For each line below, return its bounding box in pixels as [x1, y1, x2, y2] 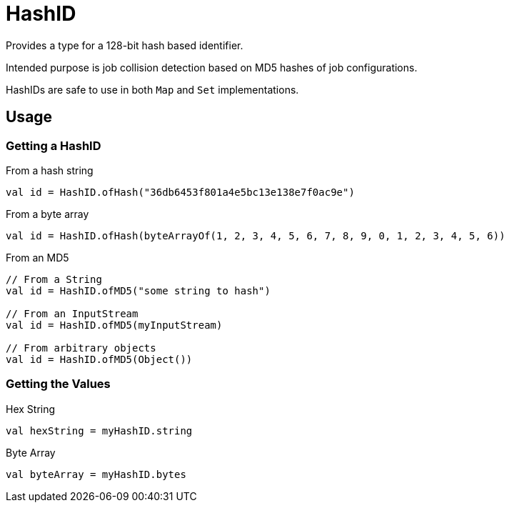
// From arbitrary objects [6, 342, 156, 354]
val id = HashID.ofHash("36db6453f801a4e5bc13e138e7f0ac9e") [6, 186, 355, 198]
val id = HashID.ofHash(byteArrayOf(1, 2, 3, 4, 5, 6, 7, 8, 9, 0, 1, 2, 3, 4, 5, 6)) [6, 229, 505, 241]
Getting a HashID [6, 138, 101, 153]
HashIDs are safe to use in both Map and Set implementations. [6, 83, 299, 96]
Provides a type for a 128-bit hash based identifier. [6, 39, 243, 51]
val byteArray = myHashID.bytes [6, 468, 186, 480]
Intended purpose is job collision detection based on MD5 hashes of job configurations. [6, 61, 418, 74]
